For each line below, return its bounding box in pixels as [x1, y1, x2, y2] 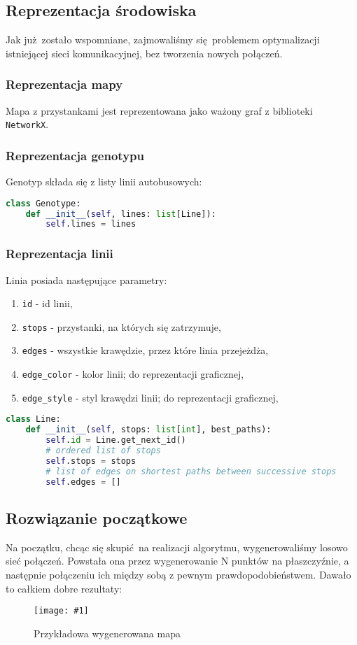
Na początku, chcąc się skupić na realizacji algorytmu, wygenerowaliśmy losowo [6, 539, 348, 554]
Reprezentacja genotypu [6, 146, 144, 164]
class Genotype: [6, 198, 81, 208]
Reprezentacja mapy [6, 76, 123, 93]
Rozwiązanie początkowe [6, 506, 188, 528]
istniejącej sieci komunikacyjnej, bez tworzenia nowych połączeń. [6, 45, 283, 60]
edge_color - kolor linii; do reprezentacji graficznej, [22, 367, 244, 381]
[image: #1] [34, 606, 89, 616]
